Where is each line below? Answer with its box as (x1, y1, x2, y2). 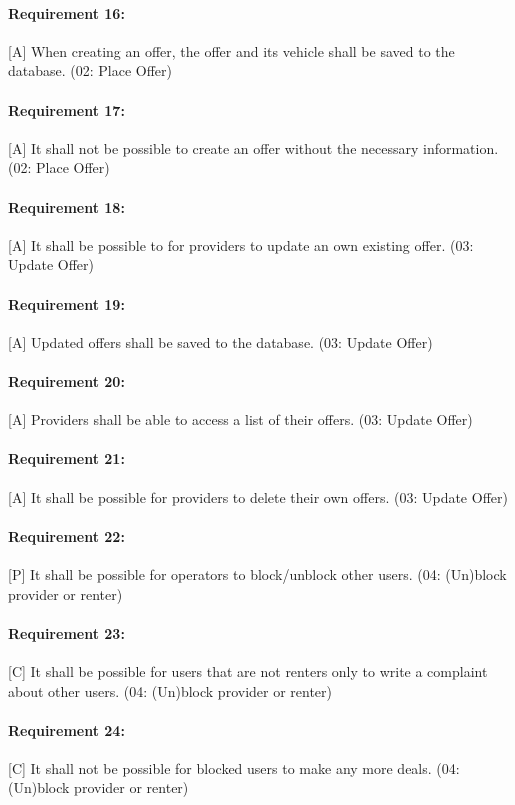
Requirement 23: (8, 622, 125, 643)
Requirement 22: (8, 525, 125, 546)
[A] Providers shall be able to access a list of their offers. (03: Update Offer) (8, 409, 473, 430)
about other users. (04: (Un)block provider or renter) (8, 680, 333, 701)
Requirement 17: (8, 99, 125, 120)
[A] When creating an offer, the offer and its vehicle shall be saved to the (8, 40, 455, 61)
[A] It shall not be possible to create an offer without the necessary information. (8, 137, 499, 158)
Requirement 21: (8, 448, 125, 469)
